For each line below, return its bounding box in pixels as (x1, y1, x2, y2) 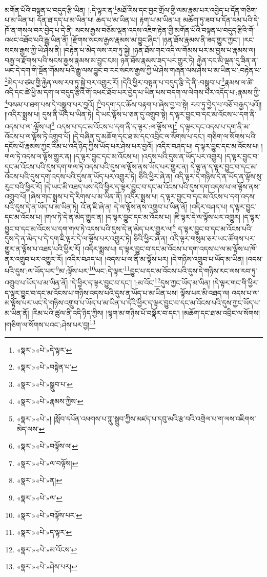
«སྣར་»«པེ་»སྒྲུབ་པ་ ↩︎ (16, 378, 73, 389)
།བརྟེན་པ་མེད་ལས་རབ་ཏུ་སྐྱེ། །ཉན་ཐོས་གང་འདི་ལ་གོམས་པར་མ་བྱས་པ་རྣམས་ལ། (63, 45, 256, 55)
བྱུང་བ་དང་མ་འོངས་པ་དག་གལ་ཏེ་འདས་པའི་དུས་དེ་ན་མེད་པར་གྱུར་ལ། (5, 223, 173, 234)
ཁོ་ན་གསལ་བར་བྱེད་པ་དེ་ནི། (5, 24, 73, 35)
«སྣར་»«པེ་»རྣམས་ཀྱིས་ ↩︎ (16, 396, 84, 407)
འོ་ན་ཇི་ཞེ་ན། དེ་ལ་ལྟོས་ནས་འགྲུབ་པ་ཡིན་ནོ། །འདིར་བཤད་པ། (80, 201, 228, 211)
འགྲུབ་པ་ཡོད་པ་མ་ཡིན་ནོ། (5, 277, 68, 288)
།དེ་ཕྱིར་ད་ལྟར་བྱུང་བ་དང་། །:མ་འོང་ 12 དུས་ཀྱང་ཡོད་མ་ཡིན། (70, 276, 211, 288)
